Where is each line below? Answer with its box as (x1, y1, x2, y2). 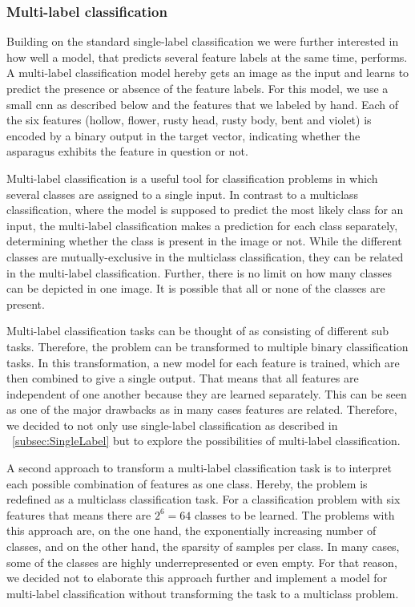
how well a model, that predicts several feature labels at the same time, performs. (6, 48, 408, 65)
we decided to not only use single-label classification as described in (6, 416, 338, 433)
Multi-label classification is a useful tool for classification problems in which (6, 169, 378, 186)
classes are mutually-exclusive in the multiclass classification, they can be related (6, 248, 404, 265)
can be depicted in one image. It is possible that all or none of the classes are (6, 280, 385, 297)
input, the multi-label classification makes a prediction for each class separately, (6, 216, 398, 233)
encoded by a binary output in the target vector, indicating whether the (6, 127, 361, 144)
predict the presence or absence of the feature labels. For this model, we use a (6, 80, 389, 96)
